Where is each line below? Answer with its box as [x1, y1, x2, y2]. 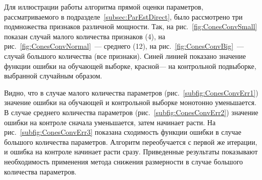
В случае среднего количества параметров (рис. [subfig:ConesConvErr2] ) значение [4, 107, 258, 117]
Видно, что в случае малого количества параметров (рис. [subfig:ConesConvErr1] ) [4, 87, 258, 98]
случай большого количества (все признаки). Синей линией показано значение [4, 50, 246, 61]
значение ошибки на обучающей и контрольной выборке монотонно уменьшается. [4, 97, 256, 108]
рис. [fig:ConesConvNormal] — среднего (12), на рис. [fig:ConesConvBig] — [4, 41, 244, 51]
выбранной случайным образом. [4, 70, 102, 81]
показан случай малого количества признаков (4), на [4, 31, 166, 41]
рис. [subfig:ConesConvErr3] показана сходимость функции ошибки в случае [4, 127, 242, 137]
